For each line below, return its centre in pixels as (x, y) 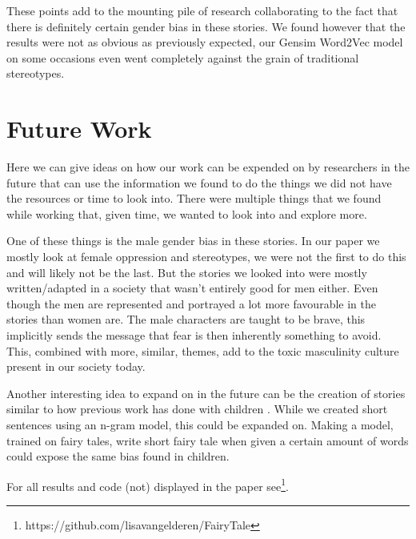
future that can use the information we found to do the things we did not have (199, 182)
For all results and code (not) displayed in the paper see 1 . (148, 485)
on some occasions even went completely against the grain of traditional (183, 57)
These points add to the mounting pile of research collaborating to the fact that (202, 10)
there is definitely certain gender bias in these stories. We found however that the (206, 26)
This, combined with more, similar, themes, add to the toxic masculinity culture (203, 350)
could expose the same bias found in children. (118, 456)
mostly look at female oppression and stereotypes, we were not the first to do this (206, 257)
